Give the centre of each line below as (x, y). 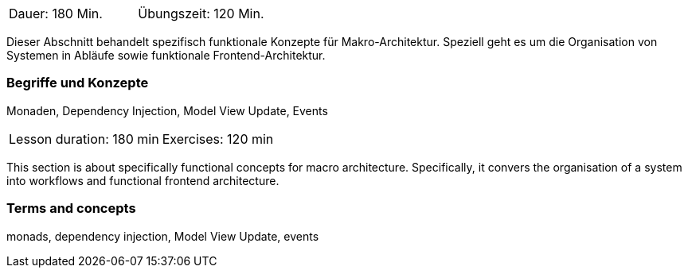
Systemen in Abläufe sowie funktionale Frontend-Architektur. (166, 55)
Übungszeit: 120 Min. (201, 14)
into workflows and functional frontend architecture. (143, 180)
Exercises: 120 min (218, 139)
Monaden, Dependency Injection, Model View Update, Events (167, 110)
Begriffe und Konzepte (78, 83)
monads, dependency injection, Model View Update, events (163, 236)
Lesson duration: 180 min (84, 139)
